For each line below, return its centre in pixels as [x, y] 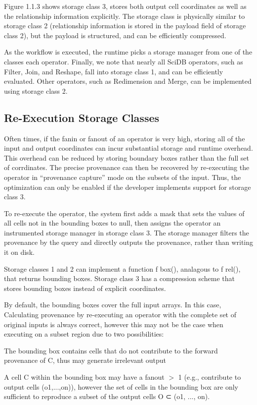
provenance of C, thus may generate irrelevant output [85, 360]
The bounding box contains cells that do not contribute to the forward [111, 350]
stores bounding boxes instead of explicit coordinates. [85, 288]
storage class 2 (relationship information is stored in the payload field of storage [125, 26]
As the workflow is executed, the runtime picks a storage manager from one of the [128, 52]
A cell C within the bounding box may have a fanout [84, 377]
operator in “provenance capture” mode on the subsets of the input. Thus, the [123, 177]
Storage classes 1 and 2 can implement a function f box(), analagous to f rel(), [122, 268]
